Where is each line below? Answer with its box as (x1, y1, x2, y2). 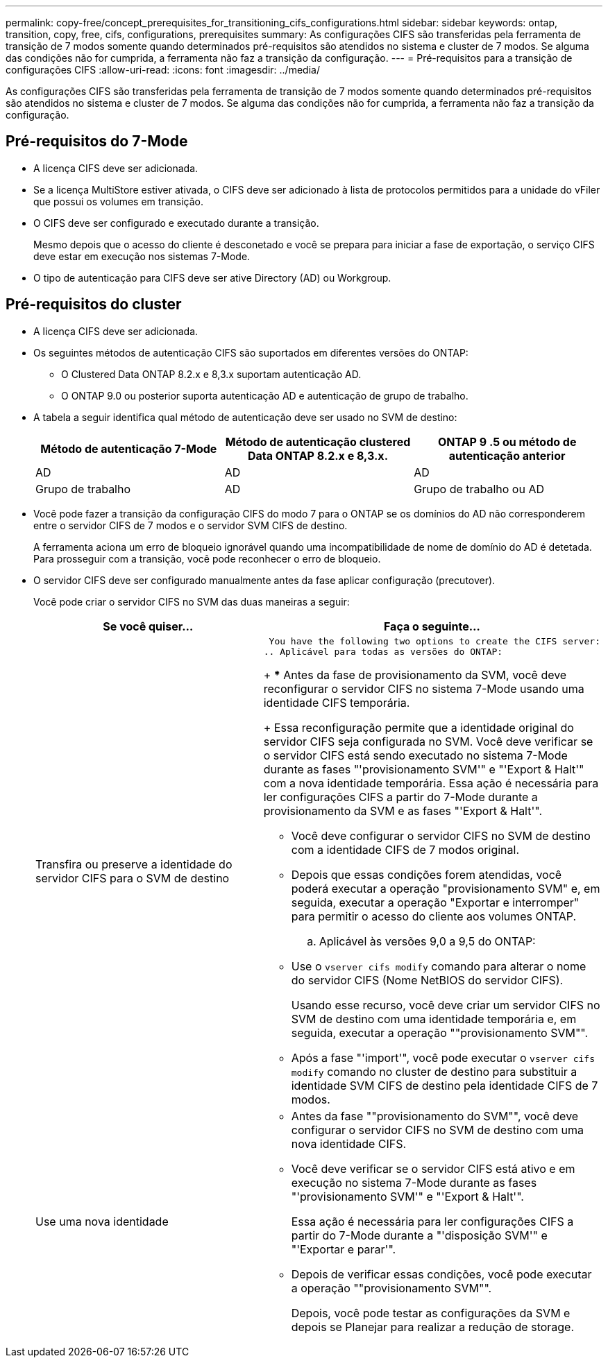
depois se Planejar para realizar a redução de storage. (291, 1319, 575, 1334)
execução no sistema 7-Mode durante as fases (291, 1175, 537, 1190)
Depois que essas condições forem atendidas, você (291, 867, 562, 882)
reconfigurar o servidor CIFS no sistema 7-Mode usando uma (263, 681, 584, 696)
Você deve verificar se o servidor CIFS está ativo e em (291, 1161, 575, 1176)
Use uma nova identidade (35, 1214, 169, 1228)
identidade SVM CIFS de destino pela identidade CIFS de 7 (291, 1078, 598, 1092)
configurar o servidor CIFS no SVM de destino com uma (291, 1122, 584, 1137)
